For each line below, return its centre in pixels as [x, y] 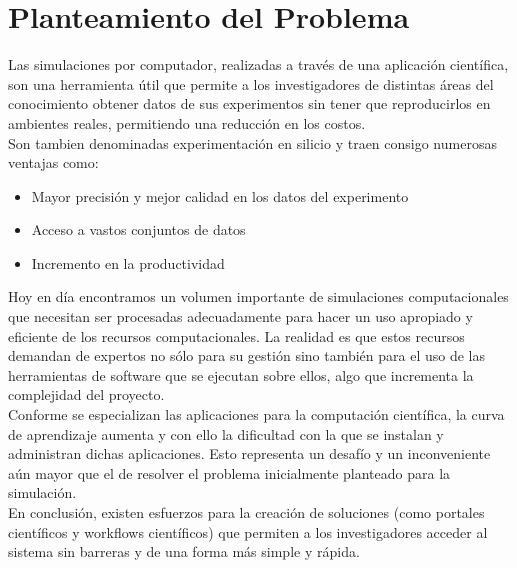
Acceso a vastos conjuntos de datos [138, 229]
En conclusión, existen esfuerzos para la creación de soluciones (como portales [246, 512]
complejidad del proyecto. [86, 394]
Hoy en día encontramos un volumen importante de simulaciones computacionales [258, 296]
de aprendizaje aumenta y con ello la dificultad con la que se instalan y [226, 433]
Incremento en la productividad [128, 262]
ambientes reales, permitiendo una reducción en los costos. [187, 122]
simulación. [42, 492]
